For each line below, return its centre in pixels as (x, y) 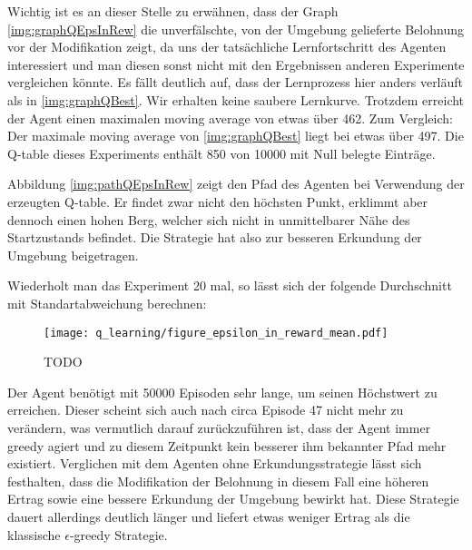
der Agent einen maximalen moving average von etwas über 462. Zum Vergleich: (230, 118)
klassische (34, 534)
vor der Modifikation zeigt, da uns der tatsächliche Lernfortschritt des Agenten (227, 47)
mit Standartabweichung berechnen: (107, 303)
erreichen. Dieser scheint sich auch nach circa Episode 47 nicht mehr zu (206, 410)
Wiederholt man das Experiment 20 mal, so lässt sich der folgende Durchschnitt (230, 285)
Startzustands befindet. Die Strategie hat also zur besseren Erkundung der (215, 237)
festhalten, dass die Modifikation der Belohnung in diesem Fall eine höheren (218, 481)
